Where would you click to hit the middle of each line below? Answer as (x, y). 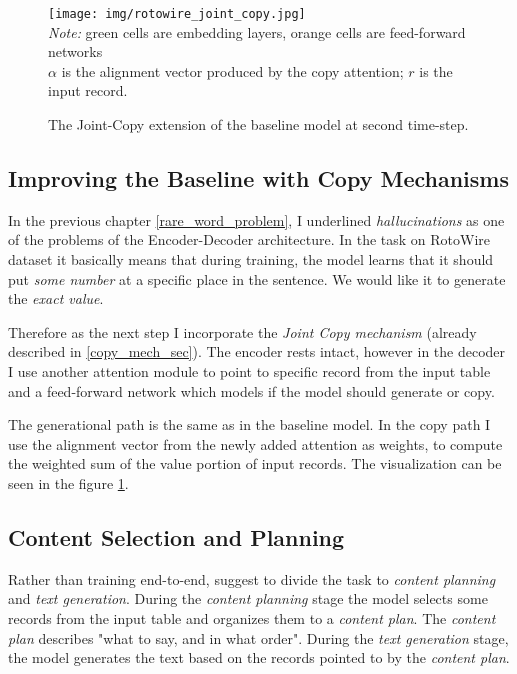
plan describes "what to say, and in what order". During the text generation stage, (258, 637)
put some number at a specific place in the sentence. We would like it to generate (257, 278)
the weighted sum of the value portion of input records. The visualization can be (255, 463)
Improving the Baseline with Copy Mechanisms (258, 178)
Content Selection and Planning (176, 536)
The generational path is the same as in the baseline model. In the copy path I (249, 424)
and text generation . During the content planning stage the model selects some (248, 598)
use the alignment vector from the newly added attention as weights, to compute (255, 443)
